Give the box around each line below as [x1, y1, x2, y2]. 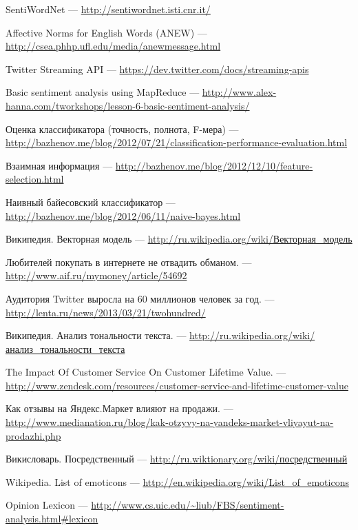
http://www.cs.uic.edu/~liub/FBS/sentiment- [91, 498, 284, 512]
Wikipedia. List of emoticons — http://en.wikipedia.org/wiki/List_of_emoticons [6, 474, 349, 489]
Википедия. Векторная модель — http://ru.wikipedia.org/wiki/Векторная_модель [6, 232, 352, 246]
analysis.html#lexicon [6, 511, 98, 526]
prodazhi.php [6, 428, 61, 442]
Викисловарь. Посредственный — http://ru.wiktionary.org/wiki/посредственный [6, 451, 348, 466]
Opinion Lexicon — [6, 498, 88, 512]
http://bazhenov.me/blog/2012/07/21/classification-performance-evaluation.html [6, 135, 348, 150]
